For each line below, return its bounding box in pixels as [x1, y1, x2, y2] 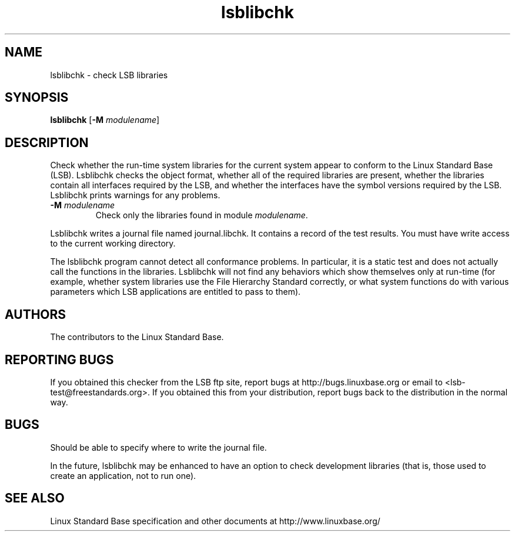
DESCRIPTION [5, 135, 89, 150]
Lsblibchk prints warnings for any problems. [50, 190, 220, 201]
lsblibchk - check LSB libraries [50, 69, 168, 80]
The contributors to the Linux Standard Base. [50, 332, 224, 342]
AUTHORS [5, 307, 66, 322]
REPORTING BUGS [5, 352, 114, 367]
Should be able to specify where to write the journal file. [50, 442, 267, 452]
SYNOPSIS [5, 90, 69, 105]
